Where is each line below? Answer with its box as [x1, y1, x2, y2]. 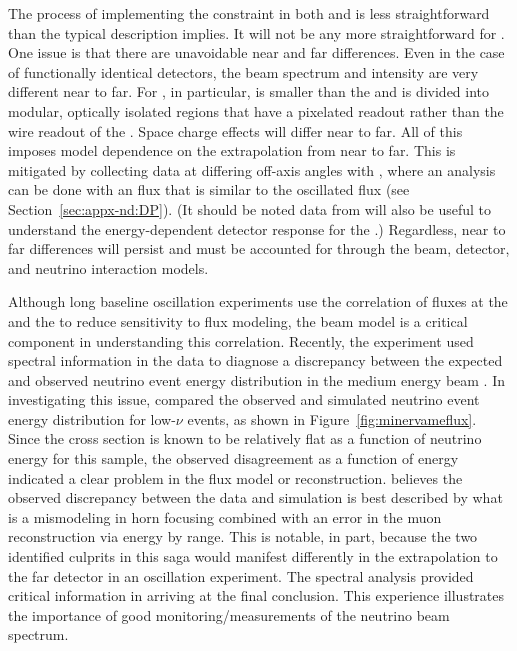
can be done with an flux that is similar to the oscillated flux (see [8, 179, 410, 200]
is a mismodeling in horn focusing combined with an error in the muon [8, 506, 442, 527]
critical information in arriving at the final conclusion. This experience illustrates [8, 585, 505, 606]
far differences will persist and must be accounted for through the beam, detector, [8, 238, 510, 259]
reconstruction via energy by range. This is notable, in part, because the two [8, 526, 478, 547]
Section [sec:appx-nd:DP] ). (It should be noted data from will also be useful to [8, 198, 492, 219]
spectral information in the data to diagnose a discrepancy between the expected [8, 350, 503, 371]
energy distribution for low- [8, 408, 176, 429]
